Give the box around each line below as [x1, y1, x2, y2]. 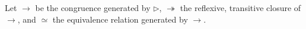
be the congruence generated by [35, 2, 151, 13]
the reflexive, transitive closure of [180, 2, 301, 13]
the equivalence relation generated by [52, 13, 188, 25]
